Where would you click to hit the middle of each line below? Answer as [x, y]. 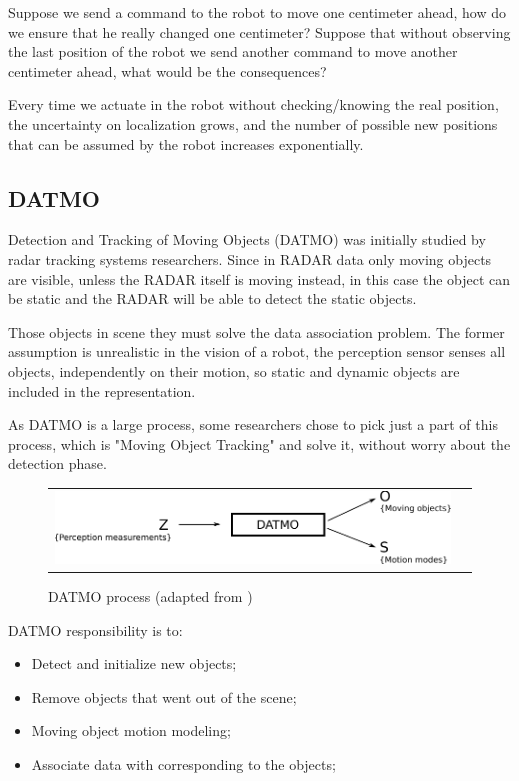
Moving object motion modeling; [131, 730]
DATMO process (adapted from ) [150, 595]
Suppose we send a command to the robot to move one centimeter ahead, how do [257, 12]
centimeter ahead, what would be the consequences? [167, 70]
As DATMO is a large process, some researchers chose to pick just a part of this [253, 424]
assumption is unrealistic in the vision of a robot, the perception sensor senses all [257, 351]
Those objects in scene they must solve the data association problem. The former [256, 331]
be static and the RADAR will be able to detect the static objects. [212, 298]
